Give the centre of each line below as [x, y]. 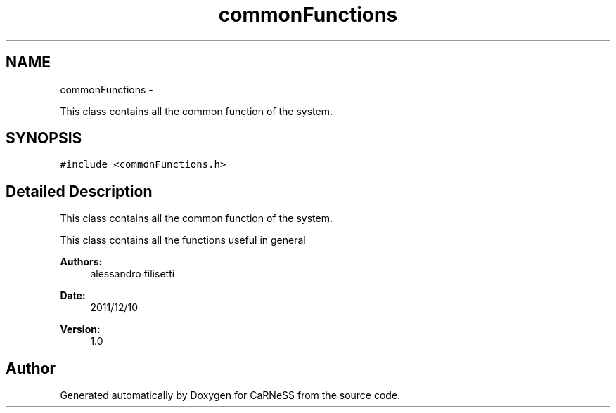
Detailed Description [79, 191]
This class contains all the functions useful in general [183, 240]
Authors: [81, 262]
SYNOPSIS [44, 138]
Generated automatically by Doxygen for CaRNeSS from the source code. [230, 395]
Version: [80, 329]
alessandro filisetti [133, 274]
